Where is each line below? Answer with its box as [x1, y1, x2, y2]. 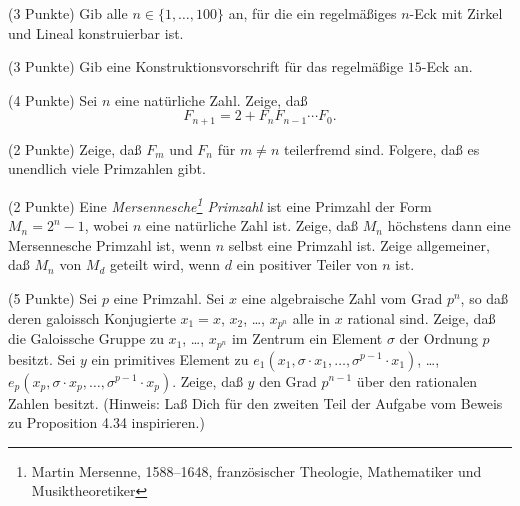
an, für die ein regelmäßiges [228, 3, 397, 23]
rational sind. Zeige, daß [347, 307, 496, 328]
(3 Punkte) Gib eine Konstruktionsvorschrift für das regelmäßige [8, 56, 404, 77]
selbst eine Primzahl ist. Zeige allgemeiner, [228, 234, 490, 255]
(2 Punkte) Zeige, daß [8, 138, 142, 159]
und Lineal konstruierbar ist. [8, 22, 184, 43]
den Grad [259, 370, 317, 391]
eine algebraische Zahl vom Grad [241, 288, 443, 309]
